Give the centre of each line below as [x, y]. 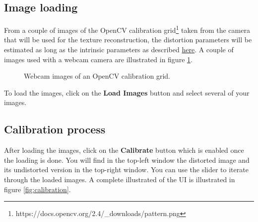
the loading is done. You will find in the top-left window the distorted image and [127, 160]
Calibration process [55, 129]
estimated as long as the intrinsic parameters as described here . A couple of [119, 50]
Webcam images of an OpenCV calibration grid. [97, 76]
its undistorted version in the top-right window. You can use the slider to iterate [126, 169]
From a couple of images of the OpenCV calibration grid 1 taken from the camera [127, 29]
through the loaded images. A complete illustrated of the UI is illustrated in [120, 179]
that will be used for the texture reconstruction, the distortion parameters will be [128, 40]
